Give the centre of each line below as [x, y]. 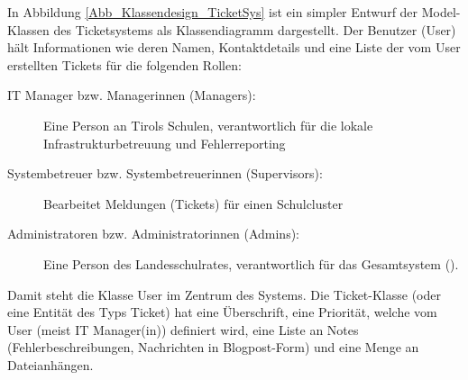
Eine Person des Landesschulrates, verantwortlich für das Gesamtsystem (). [251, 263]
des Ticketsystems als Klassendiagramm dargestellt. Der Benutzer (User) [255, 29]
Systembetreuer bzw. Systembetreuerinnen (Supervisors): [165, 173]
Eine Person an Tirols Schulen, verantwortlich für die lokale [208, 125]
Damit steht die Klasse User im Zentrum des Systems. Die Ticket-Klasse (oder [224, 294]
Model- [441, 12]
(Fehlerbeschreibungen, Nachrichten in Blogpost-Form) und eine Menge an [213, 347]
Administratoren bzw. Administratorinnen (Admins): [153, 234]
